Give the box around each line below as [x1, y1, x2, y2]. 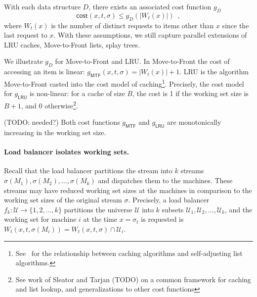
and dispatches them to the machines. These [98, 175, 233, 186]
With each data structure [4, 1, 81, 11]
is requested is [141, 214, 184, 224]
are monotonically [167, 117, 221, 127]
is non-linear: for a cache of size [29, 88, 125, 99]
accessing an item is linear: [4, 66, 85, 77]
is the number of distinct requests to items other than [51, 20, 214, 30]
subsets [162, 204, 184, 214]
